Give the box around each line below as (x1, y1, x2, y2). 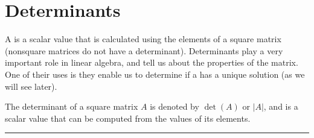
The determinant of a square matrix (5, 100, 138, 113)
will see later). (5, 80, 57, 92)
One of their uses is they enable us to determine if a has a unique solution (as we (5, 67, 305, 80)
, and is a (263, 100, 298, 113)
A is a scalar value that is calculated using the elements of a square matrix (5, 33, 281, 45)
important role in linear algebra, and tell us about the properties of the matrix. (5, 56, 298, 69)
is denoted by (150, 100, 199, 113)
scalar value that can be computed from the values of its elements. (5, 111, 251, 124)
